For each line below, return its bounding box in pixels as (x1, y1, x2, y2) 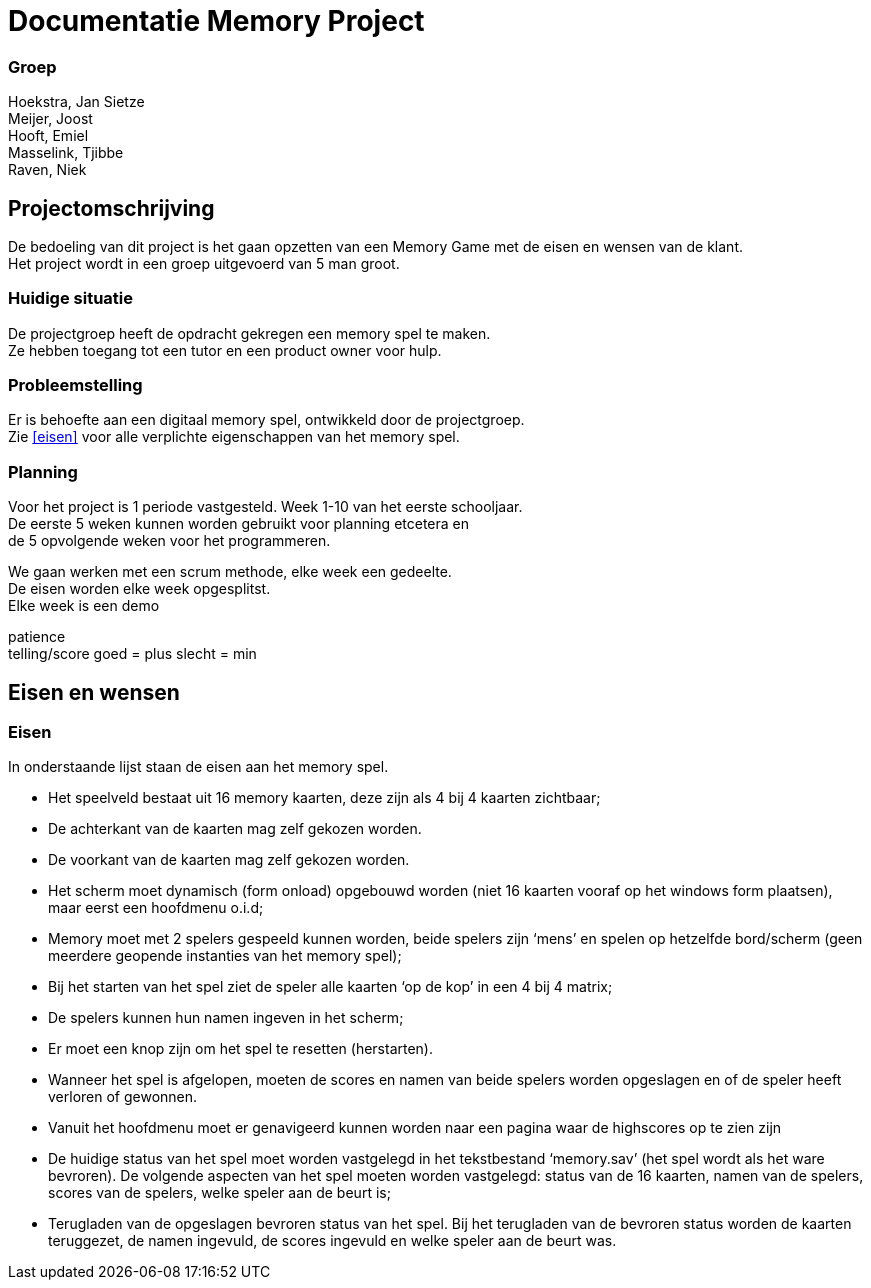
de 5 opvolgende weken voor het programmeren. (8, 532, 331, 550)
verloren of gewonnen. (48, 1088, 198, 1106)
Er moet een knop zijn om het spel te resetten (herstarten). (48, 1040, 433, 1058)
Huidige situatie (8, 288, 133, 309)
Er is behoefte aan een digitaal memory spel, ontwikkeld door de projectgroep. (8, 411, 525, 429)
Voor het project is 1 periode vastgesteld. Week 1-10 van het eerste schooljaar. (8, 498, 523, 516)
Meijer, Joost (8, 110, 93, 128)
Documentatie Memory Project (8, 4, 425, 38)
